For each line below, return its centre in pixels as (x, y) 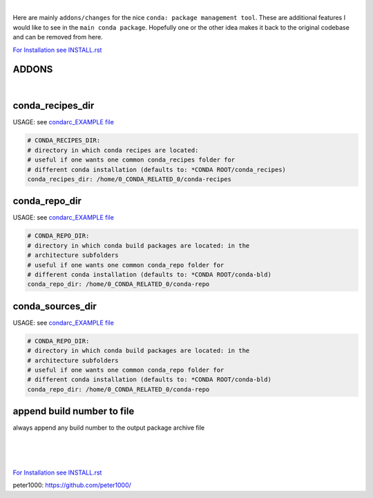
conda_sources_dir (55, 306)
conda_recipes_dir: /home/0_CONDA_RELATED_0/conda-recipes (129, 179)
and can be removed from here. (58, 37)
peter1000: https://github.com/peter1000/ (72, 485)
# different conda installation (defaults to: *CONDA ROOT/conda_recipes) (157, 170)
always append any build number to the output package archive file (109, 428)
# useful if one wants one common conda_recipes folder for (131, 160)
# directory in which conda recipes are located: (113, 150)
